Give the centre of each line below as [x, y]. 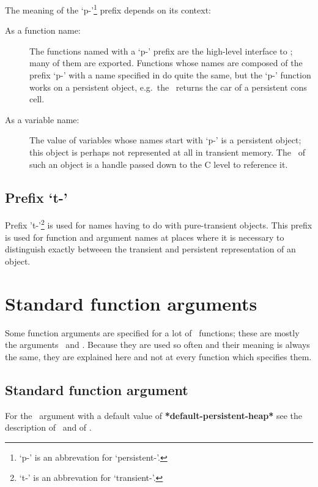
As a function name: [43, 30]
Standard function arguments [131, 303]
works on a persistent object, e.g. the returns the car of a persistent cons [168, 87]
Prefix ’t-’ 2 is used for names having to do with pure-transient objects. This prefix [159, 224]
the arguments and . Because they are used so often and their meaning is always [157, 345]
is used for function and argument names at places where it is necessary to [145, 237]
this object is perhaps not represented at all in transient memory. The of [167, 152]
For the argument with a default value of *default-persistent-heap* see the [153, 415]
